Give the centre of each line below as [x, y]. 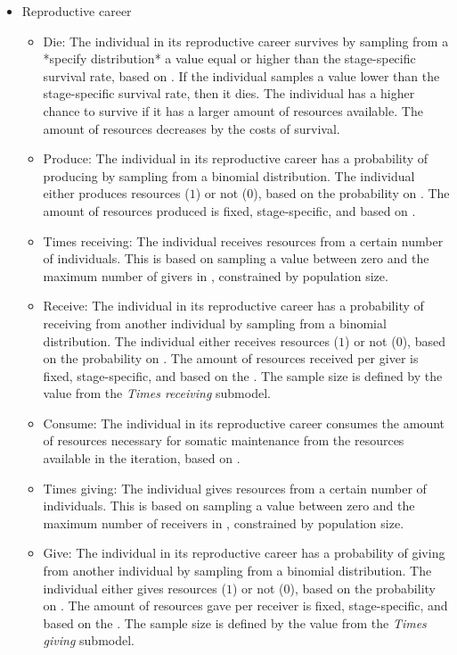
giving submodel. [89, 640]
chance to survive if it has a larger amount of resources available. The [233, 110]
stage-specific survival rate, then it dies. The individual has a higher [229, 93]
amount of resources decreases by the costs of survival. [192, 128]
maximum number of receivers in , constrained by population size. [224, 522]
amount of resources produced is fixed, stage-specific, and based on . [229, 210]
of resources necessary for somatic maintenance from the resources [224, 440]
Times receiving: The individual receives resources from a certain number [243, 240]
